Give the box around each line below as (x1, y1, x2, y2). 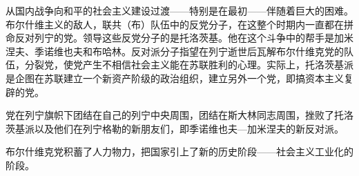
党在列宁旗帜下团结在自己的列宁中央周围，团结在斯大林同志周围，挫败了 (6, 108, 334, 122)
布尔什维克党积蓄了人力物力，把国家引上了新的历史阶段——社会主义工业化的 (6, 144, 353, 159)
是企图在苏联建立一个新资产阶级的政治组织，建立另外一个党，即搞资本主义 (6, 70, 344, 85)
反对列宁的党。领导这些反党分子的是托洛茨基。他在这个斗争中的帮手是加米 (14, 30, 353, 45)
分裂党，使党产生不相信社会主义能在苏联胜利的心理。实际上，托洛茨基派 (24, 57, 353, 72)
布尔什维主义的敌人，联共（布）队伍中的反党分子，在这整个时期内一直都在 (6, 17, 344, 31)
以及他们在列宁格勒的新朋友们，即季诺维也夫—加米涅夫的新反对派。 (34, 121, 344, 135)
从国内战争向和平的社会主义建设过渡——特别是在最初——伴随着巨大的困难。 (6, 3, 353, 17)
